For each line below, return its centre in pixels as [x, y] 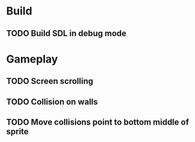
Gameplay [32, 59]
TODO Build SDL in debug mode [67, 33]
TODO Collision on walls [52, 101]
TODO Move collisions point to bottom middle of [97, 122]
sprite [17, 131]
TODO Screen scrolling [50, 82]
